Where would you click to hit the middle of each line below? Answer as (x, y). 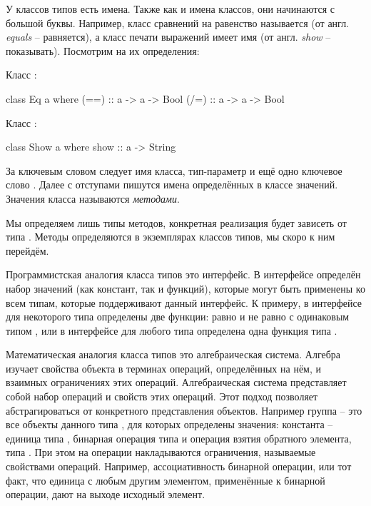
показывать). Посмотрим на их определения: (103, 50)
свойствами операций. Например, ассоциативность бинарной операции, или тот (179, 466)
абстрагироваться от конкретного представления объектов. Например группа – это (184, 410)
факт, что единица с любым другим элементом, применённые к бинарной (166, 480)
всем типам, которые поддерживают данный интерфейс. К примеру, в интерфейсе (184, 302)
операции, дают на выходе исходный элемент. (106, 494)
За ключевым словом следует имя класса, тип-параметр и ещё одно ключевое (174, 170)
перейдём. (27, 250)
